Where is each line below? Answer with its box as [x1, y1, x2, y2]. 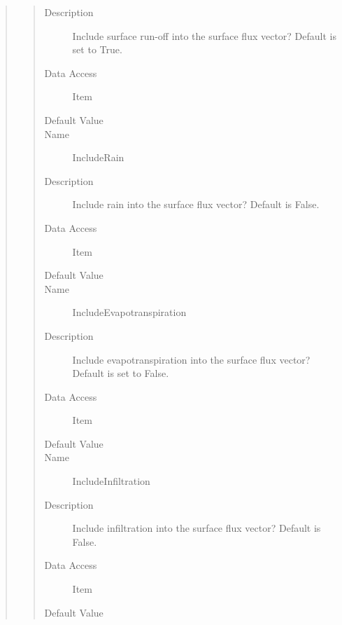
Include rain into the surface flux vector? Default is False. [72, 197, 320, 212]
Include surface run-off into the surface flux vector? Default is [72, 28, 337, 43]
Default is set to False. [72, 366, 169, 380]
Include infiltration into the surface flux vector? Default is [72, 521, 321, 535]
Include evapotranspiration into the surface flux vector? [72, 352, 311, 366]
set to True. [72, 42, 122, 57]
